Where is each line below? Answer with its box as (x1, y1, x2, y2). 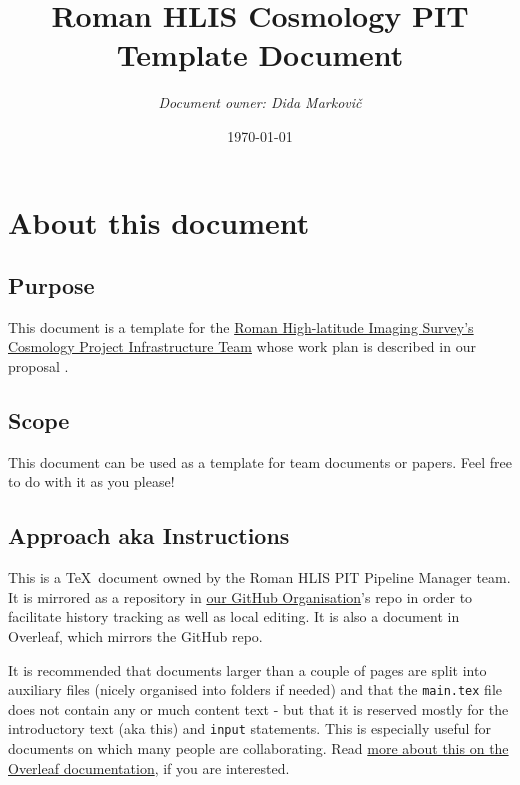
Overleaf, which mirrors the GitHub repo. (8, 626, 263, 647)
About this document (8, 201, 310, 242)
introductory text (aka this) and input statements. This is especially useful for (8, 718, 491, 739)
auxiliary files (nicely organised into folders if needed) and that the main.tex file (8, 679, 503, 700)
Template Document (116, 34, 404, 75)
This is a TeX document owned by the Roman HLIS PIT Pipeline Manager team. (8, 567, 511, 588)
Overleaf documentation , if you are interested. (8, 757, 290, 778)
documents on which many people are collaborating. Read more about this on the (8, 738, 509, 759)
